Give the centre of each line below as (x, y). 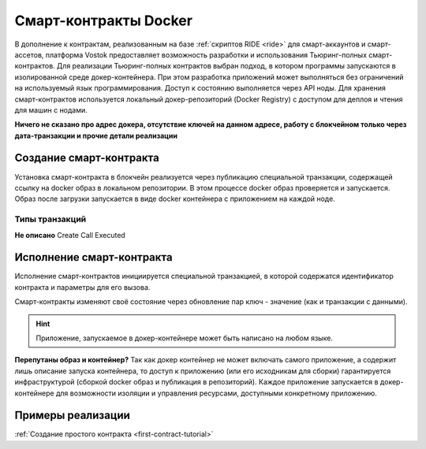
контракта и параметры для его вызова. (82, 287)
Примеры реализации (72, 416)
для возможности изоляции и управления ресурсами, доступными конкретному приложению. (217, 393)
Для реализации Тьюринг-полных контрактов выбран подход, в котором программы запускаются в (226, 66)
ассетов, (29, 54)
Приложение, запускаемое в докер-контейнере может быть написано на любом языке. (184, 338)
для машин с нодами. (51, 109)
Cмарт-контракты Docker (104, 20)
